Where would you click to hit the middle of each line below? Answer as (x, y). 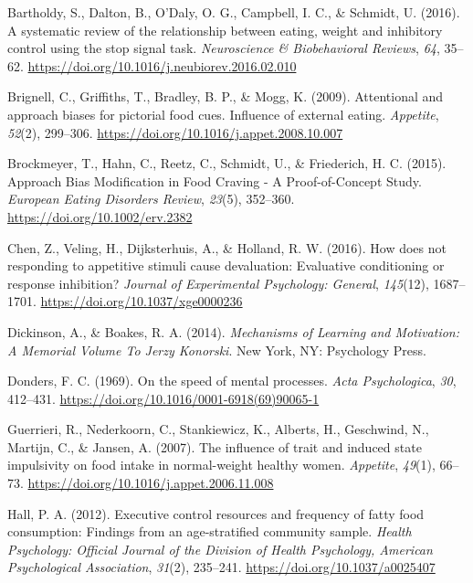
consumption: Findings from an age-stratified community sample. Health (210, 531)
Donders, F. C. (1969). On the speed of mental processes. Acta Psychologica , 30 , (232, 381)
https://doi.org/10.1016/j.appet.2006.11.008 (151, 483)
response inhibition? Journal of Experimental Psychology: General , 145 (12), (218, 283)
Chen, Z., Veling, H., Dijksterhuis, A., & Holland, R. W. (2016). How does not (227, 247)
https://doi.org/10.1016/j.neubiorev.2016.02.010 (162, 65)
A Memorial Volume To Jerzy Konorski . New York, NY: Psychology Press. (217, 350)
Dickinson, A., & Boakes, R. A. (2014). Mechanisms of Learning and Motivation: (234, 331)
